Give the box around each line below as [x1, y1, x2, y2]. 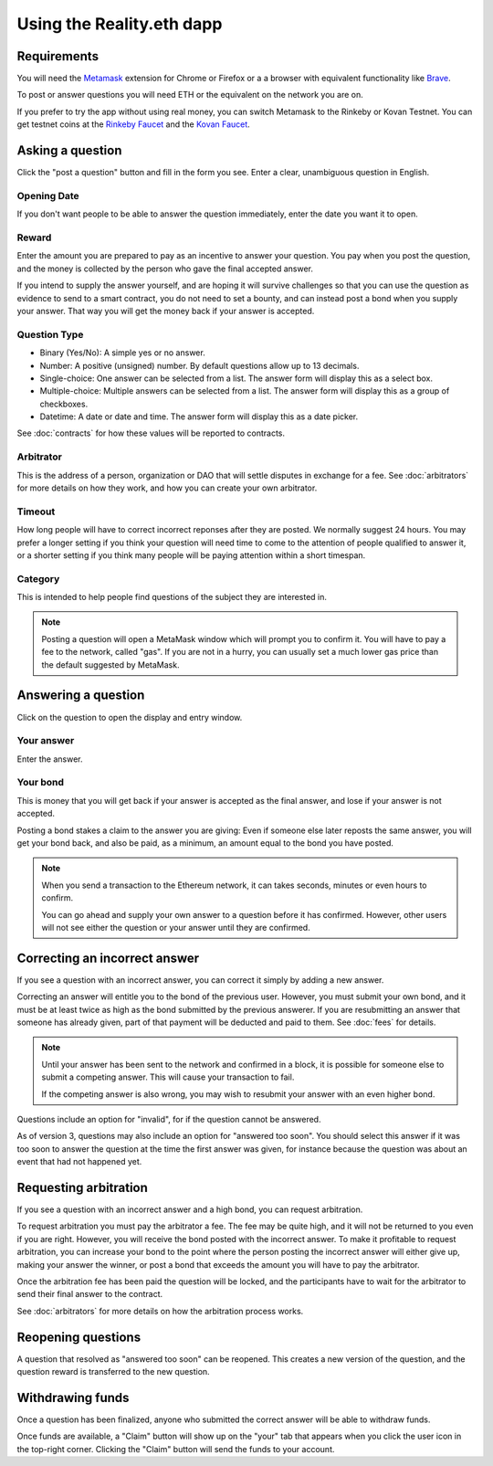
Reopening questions [16, 1329, 142, 1345]
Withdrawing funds [16, 1389, 130, 1406]
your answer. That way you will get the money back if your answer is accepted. [16, 305, 315, 316]
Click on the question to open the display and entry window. [16, 712, 243, 722]
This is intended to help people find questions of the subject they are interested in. [16, 592, 328, 603]
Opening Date [16, 189, 79, 202]
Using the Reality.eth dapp [16, 14, 223, 34]
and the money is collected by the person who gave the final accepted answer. [16, 263, 314, 274]
